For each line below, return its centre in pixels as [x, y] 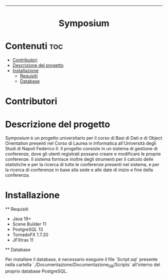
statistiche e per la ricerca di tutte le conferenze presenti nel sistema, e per [82, 165]
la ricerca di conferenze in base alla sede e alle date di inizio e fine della [79, 170]
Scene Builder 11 [29, 224]
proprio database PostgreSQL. [36, 271]
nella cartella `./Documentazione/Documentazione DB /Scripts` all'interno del [83, 265]
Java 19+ [22, 219]
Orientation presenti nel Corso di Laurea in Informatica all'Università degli [81, 143]
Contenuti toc [34, 46]
